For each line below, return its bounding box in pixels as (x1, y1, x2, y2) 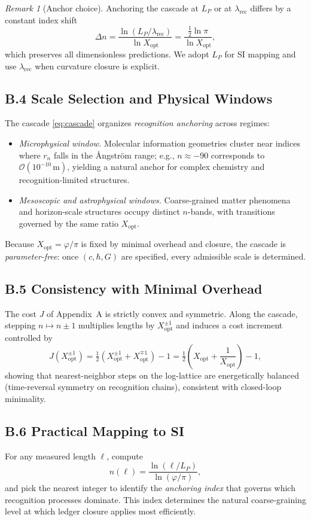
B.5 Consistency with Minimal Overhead (5, 279, 263, 297)
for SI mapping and (224, 48, 296, 60)
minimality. (5, 392, 46, 404)
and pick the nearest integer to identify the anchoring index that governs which (5, 482, 295, 494)
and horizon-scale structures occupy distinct (19, 205, 180, 218)
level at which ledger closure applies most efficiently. (5, 505, 196, 517)
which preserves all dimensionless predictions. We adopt (5, 48, 209, 60)
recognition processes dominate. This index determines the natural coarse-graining (5, 493, 306, 505)
